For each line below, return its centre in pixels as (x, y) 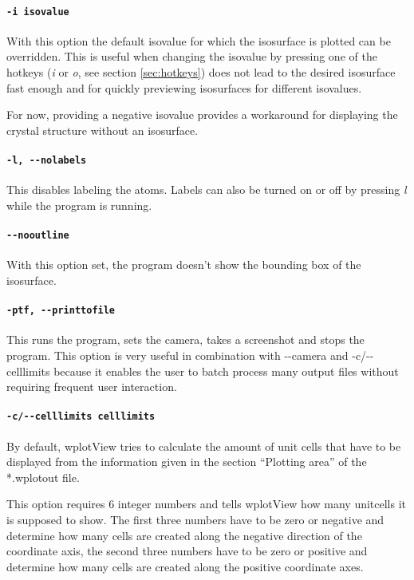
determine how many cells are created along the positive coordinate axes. (185, 566)
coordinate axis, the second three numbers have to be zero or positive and (187, 551)
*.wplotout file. (43, 477)
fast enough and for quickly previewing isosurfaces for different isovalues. (184, 87)
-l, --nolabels (47, 161)
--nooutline (38, 236)
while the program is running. (79, 205)
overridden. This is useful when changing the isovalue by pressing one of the (192, 56)
